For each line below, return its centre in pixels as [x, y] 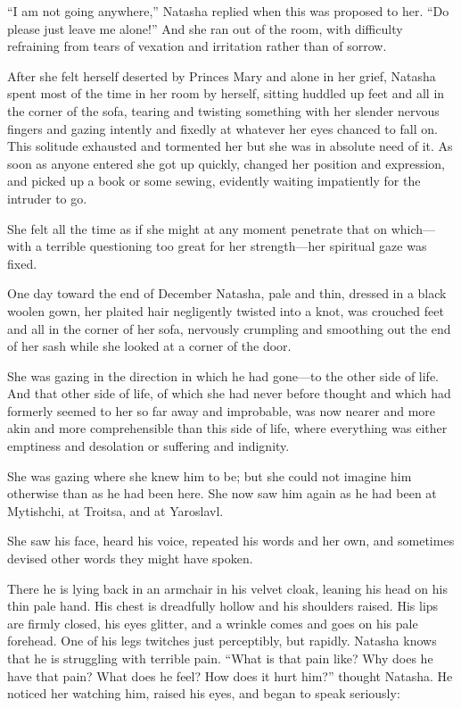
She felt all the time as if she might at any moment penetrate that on [197, 228]
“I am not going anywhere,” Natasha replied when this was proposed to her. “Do [228, 11]
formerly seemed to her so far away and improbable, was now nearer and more [222, 410]
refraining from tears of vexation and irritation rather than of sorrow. [197, 46]
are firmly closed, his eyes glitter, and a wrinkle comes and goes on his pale [213, 623]
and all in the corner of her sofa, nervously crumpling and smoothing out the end [229, 328]
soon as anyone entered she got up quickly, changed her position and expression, [226, 163]
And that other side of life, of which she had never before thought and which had [229, 393]
